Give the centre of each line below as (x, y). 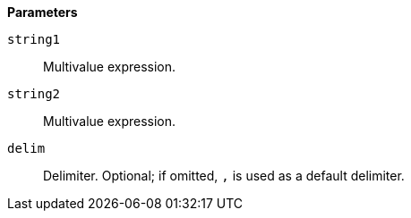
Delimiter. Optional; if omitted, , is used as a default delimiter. (224, 176)
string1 (34, 39)
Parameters (43, 12)
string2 (34, 94)
